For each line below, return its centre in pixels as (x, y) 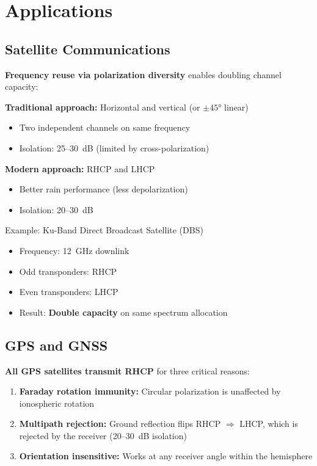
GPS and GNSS (56, 345)
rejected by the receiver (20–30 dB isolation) (103, 435)
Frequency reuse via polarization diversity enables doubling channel (143, 74)
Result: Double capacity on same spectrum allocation (123, 312)
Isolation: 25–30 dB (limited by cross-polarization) (114, 147)
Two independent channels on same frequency (105, 127)
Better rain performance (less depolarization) (104, 189)
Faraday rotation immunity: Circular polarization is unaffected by (150, 391)
